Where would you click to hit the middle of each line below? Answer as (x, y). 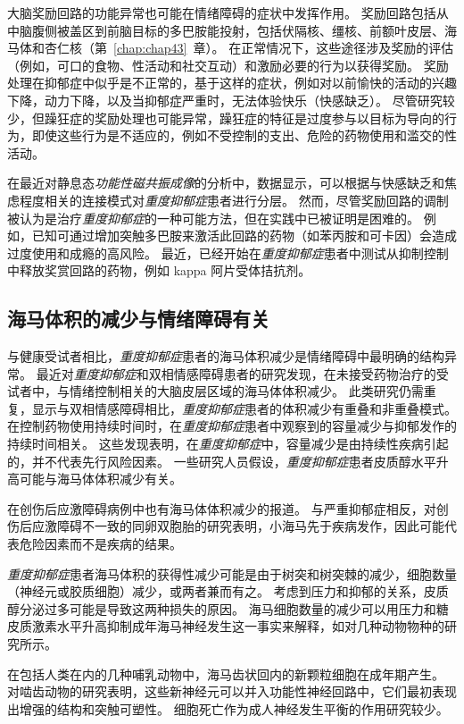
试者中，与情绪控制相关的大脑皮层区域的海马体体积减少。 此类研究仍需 (215, 391)
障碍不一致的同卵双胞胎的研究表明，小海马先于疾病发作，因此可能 (250, 526)
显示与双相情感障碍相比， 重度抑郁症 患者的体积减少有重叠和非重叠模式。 (244, 408)
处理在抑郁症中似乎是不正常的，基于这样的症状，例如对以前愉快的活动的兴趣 (232, 83)
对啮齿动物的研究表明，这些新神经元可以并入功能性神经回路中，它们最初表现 (232, 691)
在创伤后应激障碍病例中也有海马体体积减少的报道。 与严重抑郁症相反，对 (222, 508)
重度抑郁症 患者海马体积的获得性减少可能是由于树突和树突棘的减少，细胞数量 (232, 573)
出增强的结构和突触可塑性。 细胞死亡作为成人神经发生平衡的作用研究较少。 (228, 708)
